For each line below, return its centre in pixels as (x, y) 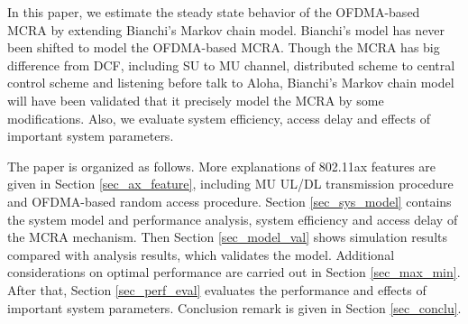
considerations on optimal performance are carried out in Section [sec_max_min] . (234, 272)
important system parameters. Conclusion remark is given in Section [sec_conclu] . (234, 307)
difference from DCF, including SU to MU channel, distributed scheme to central (231, 65)
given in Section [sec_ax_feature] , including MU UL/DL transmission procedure (230, 184)
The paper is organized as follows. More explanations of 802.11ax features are (222, 166)
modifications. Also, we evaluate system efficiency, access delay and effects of (219, 118)
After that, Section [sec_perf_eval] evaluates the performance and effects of (217, 289)
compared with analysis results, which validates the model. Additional (201, 254)
